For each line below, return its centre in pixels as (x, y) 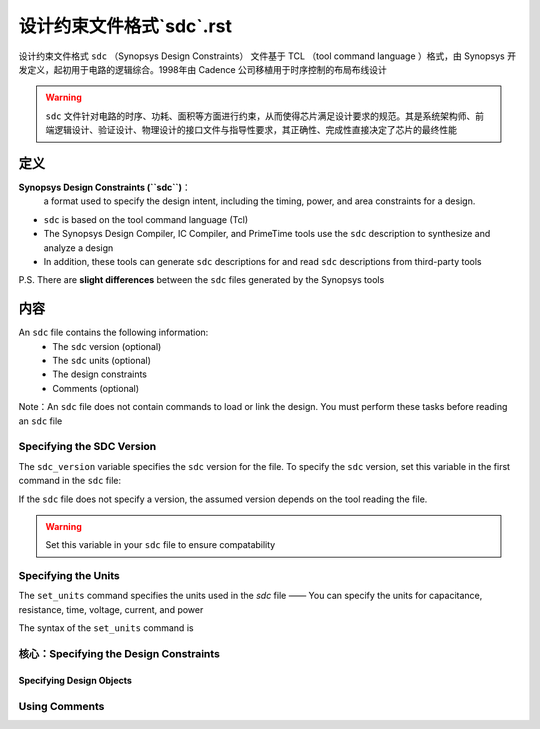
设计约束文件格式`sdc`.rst (125, 26)
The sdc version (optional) (107, 346)
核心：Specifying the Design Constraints (119, 653)
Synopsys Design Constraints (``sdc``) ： (104, 187)
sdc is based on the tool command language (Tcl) (146, 219)
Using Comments (61, 706)
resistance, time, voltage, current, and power (111, 609)
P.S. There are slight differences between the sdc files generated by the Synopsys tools (201, 280)
